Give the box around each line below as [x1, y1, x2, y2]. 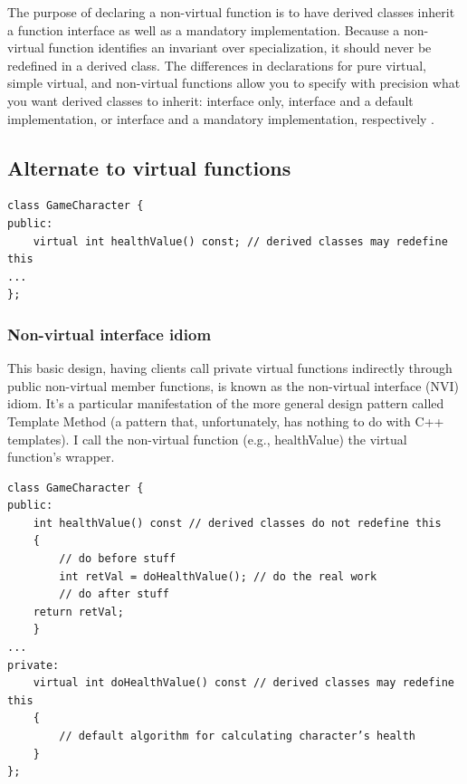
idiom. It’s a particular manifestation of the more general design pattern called [7, 394, 444, 413]
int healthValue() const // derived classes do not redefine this [33, 516, 442, 530]
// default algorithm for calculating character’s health [59, 730, 416, 743]
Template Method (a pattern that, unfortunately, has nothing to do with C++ [7, 411, 444, 430]
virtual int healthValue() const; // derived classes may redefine [33, 234, 448, 248]
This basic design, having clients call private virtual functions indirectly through [7, 359, 453, 378]
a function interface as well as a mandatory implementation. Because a [7, 20, 400, 39]
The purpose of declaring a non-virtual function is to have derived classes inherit [7, 3, 455, 21]
